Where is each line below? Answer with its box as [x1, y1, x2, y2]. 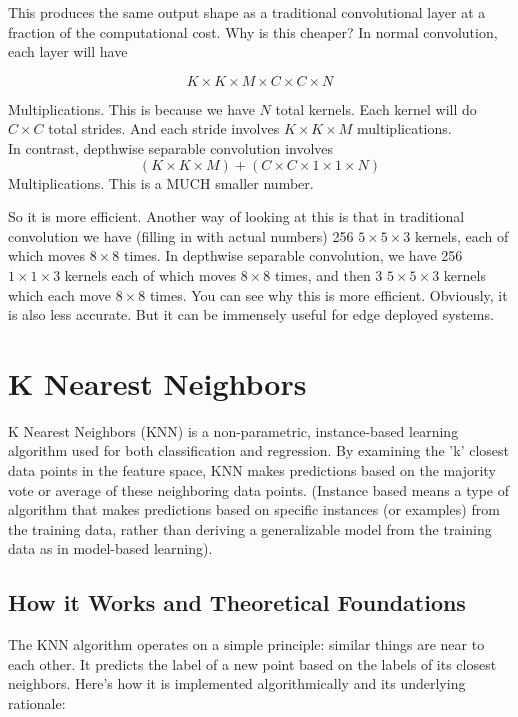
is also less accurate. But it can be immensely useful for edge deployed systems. [8, 304, 494, 325]
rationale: [8, 692, 66, 713]
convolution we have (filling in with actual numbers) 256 [8, 225, 354, 246]
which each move [8, 284, 112, 305]
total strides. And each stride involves [48, 118, 280, 139]
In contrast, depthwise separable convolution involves [8, 137, 334, 158]
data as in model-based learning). [8, 538, 213, 559]
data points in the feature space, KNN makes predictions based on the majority [8, 460, 496, 481]
